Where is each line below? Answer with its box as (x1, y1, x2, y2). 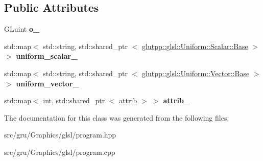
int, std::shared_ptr (43, 95, 105, 106)
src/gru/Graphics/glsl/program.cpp (4, 146, 115, 157)
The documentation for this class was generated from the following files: (4, 112, 229, 123)
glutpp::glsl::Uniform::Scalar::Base (142, 40, 248, 51)
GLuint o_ (4, 24, 40, 34)
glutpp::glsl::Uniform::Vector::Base (142, 67, 250, 78)
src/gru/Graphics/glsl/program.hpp (4, 129, 116, 140)
